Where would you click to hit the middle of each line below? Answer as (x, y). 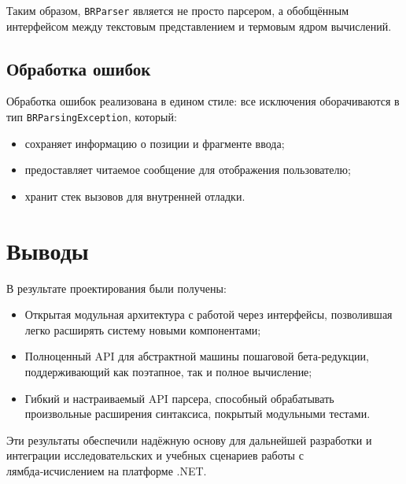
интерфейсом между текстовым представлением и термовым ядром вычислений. (199, 26)
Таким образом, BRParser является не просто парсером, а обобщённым (178, 10)
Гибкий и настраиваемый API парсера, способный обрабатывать (179, 398)
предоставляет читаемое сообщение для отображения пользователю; (188, 170)
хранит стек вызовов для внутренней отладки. (135, 196)
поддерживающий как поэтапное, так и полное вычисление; (168, 371)
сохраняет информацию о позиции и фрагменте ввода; (155, 143)
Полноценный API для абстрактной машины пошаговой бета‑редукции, (197, 356)
